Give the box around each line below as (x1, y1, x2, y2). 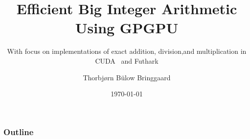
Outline (3, 125, 34, 138)
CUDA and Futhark (95, 55, 159, 66)
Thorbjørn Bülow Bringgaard (83, 72, 171, 82)
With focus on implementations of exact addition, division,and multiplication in (7, 46, 247, 56)
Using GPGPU (75, 18, 179, 38)
